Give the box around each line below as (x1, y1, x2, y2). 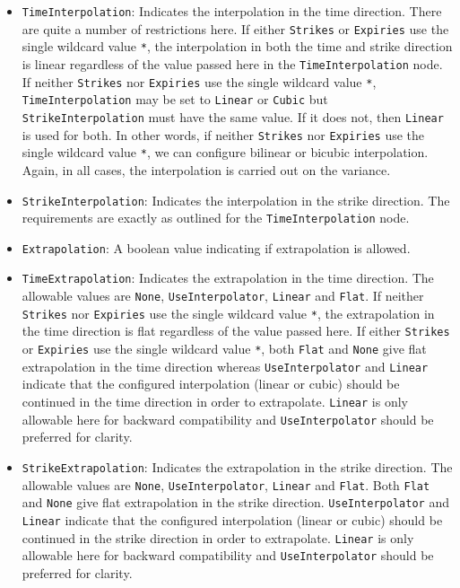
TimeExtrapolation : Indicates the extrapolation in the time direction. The (22, 268, 434, 287)
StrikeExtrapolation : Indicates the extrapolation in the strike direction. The (22, 457, 453, 476)
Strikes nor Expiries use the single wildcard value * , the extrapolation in (22, 303, 435, 322)
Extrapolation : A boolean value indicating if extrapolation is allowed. (22, 238, 411, 257)
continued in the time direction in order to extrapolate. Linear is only (22, 392, 408, 410)
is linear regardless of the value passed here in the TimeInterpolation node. (22, 54, 443, 73)
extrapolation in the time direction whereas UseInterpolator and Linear (22, 356, 429, 375)
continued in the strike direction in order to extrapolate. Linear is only (22, 528, 414, 547)
